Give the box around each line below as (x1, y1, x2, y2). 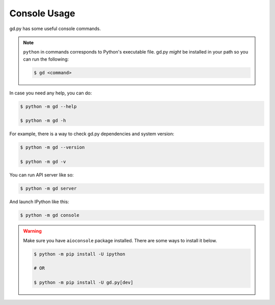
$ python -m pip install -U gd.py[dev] (34, 279, 133, 286)
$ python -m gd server (20, 186, 77, 191)
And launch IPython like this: (9, 199, 69, 205)
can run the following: (23, 56, 69, 62)
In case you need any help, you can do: (9, 90, 92, 96)
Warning (23, 228, 42, 234)
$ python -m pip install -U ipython (34, 251, 126, 257)
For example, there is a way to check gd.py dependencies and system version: (9, 131, 174, 137)
